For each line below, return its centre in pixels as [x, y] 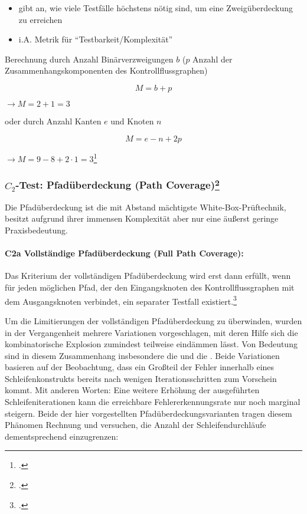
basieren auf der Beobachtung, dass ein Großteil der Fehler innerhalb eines [140, 367]
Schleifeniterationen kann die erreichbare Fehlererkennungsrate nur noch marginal [153, 402]
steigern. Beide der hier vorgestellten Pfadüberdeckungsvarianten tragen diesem [148, 413]
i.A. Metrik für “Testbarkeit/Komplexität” [96, 39]
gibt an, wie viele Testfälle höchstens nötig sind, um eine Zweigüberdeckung [156, 8]
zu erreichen [40, 19]
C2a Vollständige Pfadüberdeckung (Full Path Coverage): [124, 253]
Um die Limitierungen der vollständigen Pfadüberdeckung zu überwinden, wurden [153, 320]
